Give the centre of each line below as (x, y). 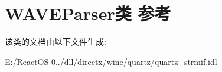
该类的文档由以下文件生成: (56, 42)
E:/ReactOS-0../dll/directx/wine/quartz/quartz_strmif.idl (111, 61)
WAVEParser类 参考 (88, 13)
